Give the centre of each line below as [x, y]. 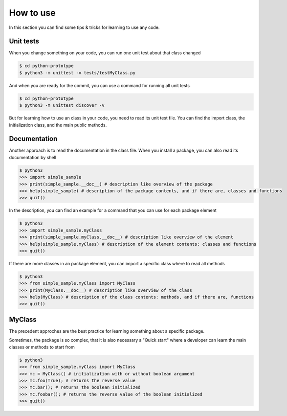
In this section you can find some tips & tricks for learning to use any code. [84, 27]
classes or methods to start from [42, 347]
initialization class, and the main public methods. [58, 125]
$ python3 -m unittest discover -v [62, 105]
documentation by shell [33, 157]
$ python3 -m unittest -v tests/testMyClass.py [77, 73]
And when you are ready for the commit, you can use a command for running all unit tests [99, 85]
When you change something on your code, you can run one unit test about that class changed [105, 53]
